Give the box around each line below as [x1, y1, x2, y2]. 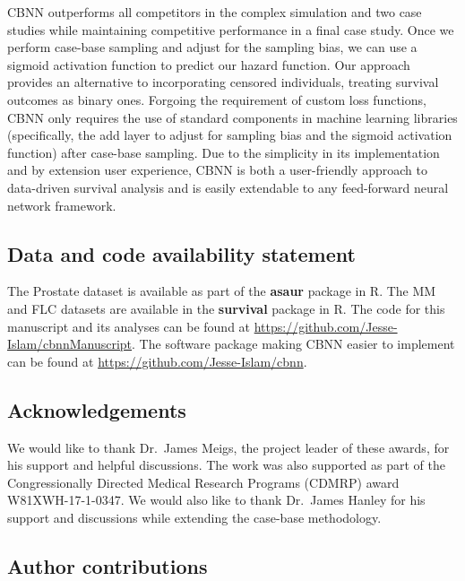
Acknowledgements [7, 395, 186, 423]
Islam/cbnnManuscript [7, 334, 133, 353]
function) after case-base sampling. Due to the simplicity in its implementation [7, 143, 440, 161]
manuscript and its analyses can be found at [7, 317, 251, 335]
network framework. [7, 195, 116, 214]
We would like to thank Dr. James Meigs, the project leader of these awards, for [7, 438, 450, 456]
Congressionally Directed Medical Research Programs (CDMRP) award [7, 473, 400, 491]
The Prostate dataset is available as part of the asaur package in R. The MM [7, 282, 436, 300]
